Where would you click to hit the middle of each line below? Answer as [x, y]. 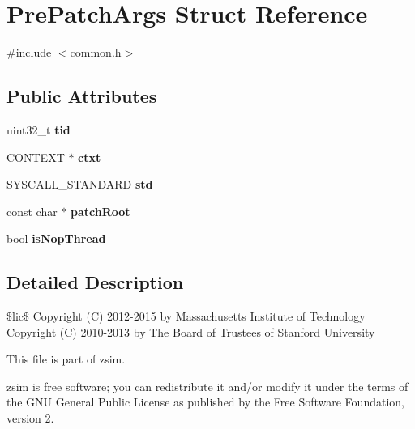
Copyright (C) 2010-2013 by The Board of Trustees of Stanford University [191, 331]
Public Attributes [82, 96]
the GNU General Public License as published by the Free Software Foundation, [205, 402]
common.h [96, 52]
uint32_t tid [39, 129]
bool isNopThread [56, 238]
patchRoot [101, 211]
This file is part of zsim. [66, 359]
